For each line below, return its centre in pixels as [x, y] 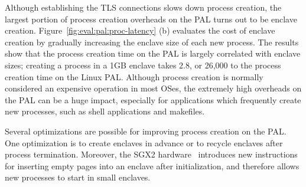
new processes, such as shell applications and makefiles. [105, 111]
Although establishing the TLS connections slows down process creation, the [143, 7]
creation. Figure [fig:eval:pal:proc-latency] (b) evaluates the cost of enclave [140, 30]
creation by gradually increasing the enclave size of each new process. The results [152, 42]
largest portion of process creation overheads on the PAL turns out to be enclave [151, 19]
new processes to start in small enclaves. [78, 177]
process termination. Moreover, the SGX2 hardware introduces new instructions [151, 154]
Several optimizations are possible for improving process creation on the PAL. [146, 131]
